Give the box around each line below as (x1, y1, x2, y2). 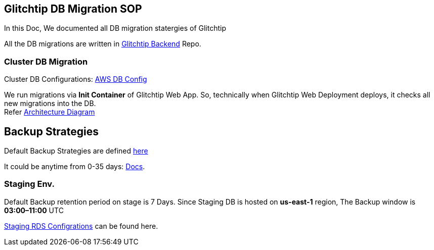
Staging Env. (4, 179, 55, 189)
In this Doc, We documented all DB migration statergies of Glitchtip (4, 24, 226, 33)
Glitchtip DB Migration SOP (4, 3, 142, 15)
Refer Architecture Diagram (4, 108, 95, 117)
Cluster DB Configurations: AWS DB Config (4, 75, 147, 84)
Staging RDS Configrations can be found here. (4, 221, 158, 230)
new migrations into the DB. (4, 99, 96, 108)
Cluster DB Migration (4, 56, 88, 67)
